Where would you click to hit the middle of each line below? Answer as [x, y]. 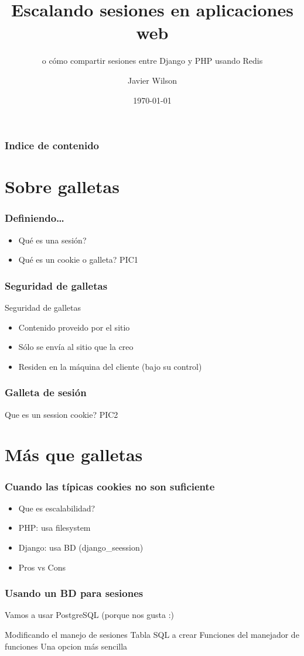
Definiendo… [35, 218]
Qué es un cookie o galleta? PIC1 [78, 260]
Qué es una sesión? [52, 240]
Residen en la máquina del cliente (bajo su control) [110, 366]
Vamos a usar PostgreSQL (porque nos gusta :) [90, 615]
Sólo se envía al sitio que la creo [76, 347]
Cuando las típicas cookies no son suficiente [110, 486]
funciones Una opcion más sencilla [66, 646]
